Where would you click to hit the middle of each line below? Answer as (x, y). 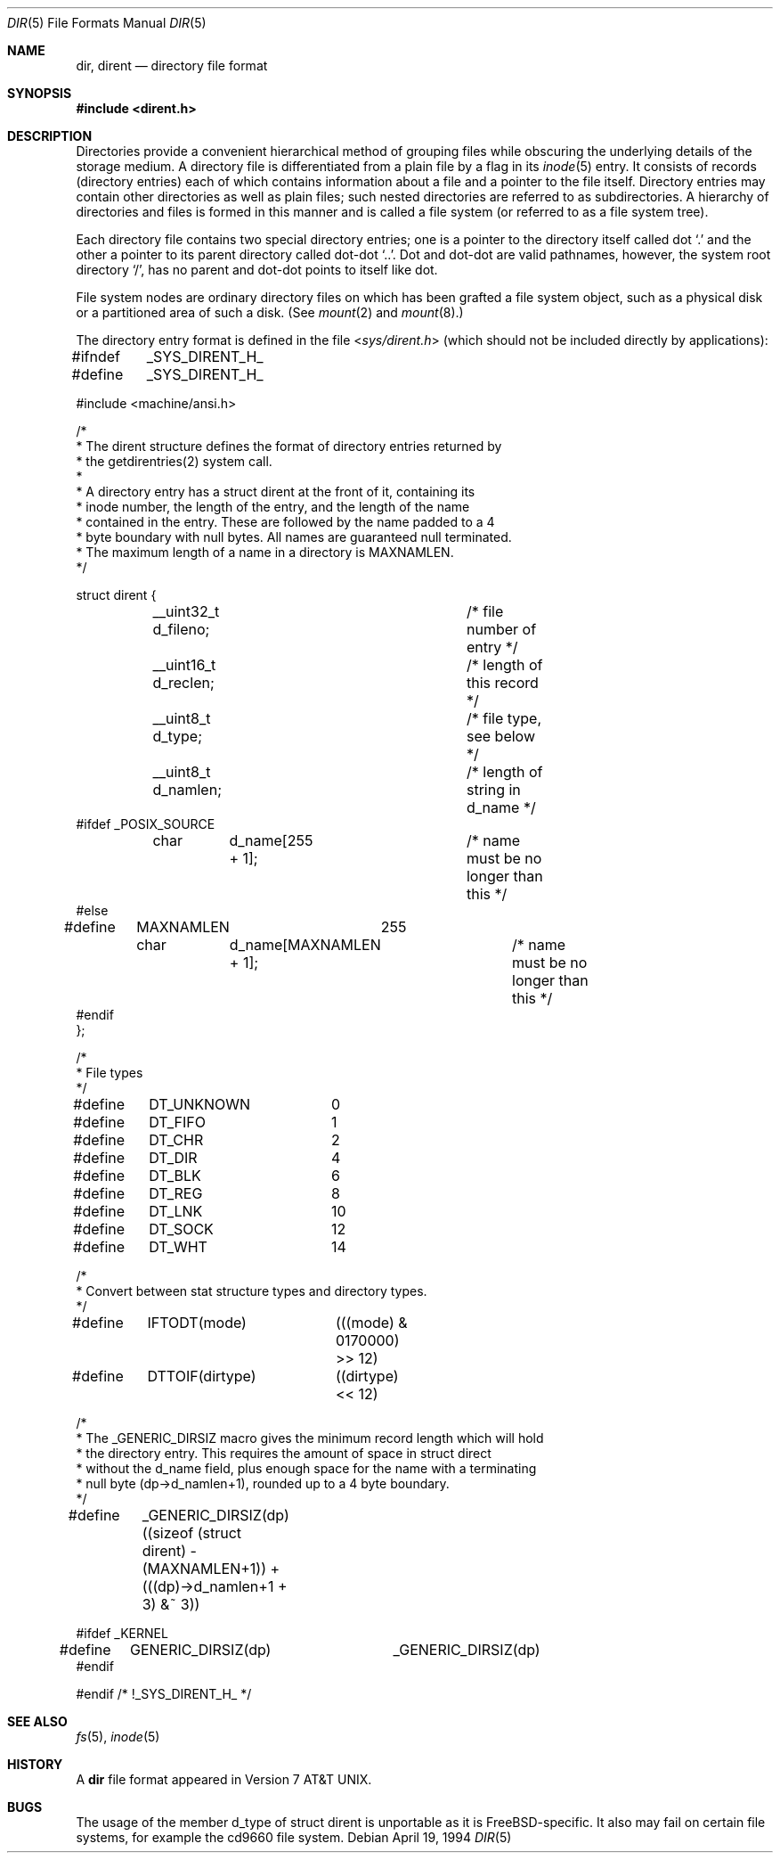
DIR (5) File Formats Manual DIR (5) (107, 23)
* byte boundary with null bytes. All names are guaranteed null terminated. (294, 537)
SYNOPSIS (40, 93)
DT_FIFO (177, 1122)
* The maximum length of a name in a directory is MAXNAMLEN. (265, 552)
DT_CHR (176, 1140)
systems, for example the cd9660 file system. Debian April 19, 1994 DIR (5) (294, 1837)
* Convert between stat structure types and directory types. (252, 1291)
